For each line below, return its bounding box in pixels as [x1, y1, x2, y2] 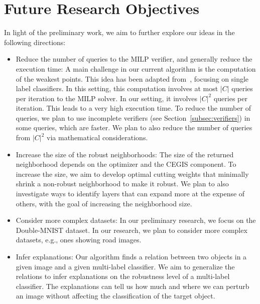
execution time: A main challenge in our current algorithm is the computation [16, 63, 256, 74]
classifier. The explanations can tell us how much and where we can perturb [16, 280, 249, 291]
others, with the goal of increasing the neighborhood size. [16, 198, 192, 208]
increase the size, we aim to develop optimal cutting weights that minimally [16, 168, 249, 179]
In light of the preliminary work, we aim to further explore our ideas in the [4, 27, 235, 38]
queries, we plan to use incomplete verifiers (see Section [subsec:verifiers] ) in [16, 112, 250, 123]
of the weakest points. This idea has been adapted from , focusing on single [16, 73, 249, 84]
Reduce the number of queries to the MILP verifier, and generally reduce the [16, 54, 252, 64]
